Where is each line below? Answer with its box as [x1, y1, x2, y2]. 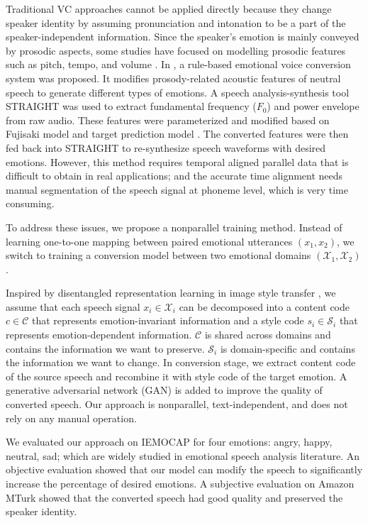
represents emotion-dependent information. [6, 327, 192, 342]
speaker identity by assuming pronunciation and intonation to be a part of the [6, 15, 346, 30]
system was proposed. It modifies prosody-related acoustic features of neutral [6, 70, 341, 85]
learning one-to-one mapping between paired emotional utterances [6, 233, 293, 248]
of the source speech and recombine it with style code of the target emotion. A [6, 368, 347, 383]
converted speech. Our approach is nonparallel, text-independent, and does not [6, 397, 348, 412]
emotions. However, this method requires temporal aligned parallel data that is [6, 154, 349, 169]
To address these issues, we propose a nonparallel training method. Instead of [6, 219, 342, 234]
